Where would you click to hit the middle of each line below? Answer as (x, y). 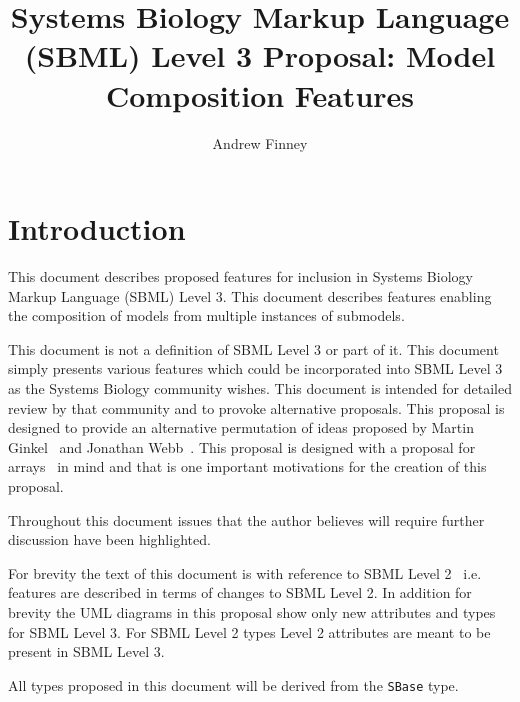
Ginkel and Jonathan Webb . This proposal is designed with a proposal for (242, 446)
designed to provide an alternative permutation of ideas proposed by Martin (241, 427)
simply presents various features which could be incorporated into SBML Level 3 (255, 368)
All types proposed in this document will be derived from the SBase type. (233, 684)
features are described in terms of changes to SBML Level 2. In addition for (240, 592)
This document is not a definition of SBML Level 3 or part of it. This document (253, 348)
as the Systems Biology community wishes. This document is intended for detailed (260, 388)
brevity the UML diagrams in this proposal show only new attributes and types (252, 611)
